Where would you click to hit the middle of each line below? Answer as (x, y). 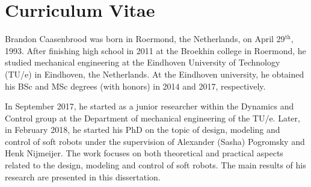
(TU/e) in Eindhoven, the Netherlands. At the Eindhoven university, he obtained (155, 74)
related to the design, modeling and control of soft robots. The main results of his (155, 165)
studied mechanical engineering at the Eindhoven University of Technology (143, 62)
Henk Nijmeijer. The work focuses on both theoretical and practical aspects (144, 153)
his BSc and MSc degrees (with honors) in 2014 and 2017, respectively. (135, 86)
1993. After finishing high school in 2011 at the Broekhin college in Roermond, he (155, 50)
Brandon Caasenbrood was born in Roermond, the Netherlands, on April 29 (145, 39)
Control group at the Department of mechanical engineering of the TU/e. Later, (152, 118)
